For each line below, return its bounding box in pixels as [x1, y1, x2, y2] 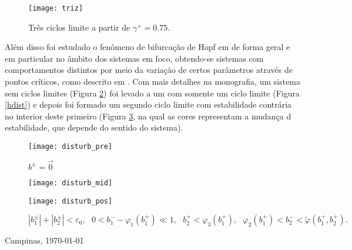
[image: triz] [28, 4, 83, 12]
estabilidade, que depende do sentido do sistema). [5, 121, 183, 134]
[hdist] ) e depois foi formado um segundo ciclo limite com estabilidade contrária [5, 98, 292, 111]
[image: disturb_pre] [28, 142, 113, 151]
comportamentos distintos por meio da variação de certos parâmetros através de [5, 64, 293, 76]
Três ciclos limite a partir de [28, 21, 130, 33]
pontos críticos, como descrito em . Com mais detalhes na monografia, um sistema [5, 75, 301, 88]
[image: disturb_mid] [28, 178, 113, 187]
